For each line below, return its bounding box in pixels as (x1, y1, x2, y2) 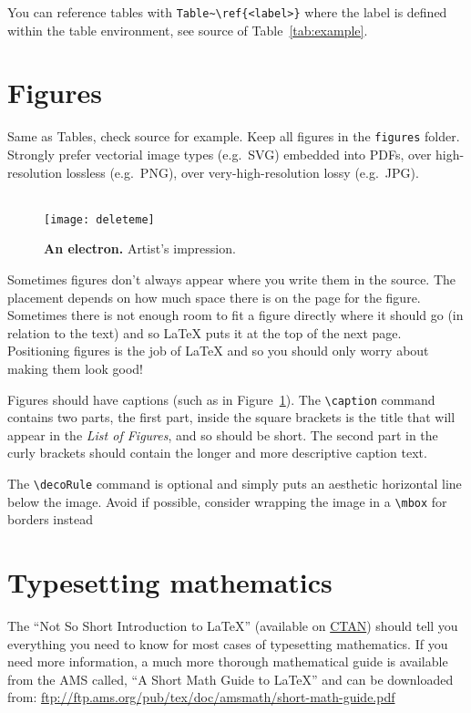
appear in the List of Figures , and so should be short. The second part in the (7, 425, 438, 444)
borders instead (7, 510, 93, 529)
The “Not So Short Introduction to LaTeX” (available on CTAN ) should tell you (7, 616, 458, 635)
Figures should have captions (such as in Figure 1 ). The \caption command (7, 389, 435, 408)
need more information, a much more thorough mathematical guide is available (7, 652, 448, 671)
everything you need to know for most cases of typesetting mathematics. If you (7, 634, 448, 653)
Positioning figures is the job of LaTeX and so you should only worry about (7, 341, 429, 360)
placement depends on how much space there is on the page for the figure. (7, 287, 421, 306)
